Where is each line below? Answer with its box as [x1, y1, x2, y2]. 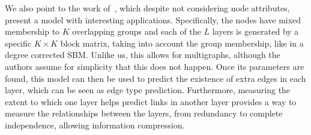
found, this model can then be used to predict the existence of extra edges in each [5, 72, 306, 84]
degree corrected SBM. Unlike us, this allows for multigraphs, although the [5, 48, 280, 61]
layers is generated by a [212, 25, 299, 38]
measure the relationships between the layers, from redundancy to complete [5, 107, 283, 119]
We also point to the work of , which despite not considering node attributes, [5, 2, 290, 14]
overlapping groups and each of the [72, 25, 201, 38]
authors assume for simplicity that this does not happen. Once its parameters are [5, 60, 304, 72]
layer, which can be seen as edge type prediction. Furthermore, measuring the [5, 84, 291, 96]
